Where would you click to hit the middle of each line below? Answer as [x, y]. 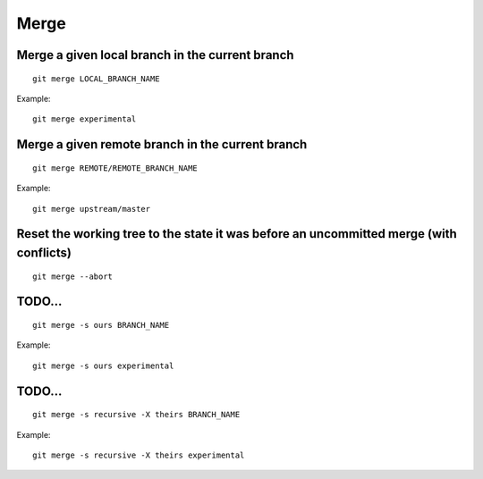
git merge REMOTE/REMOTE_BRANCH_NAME [115, 168]
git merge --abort [73, 276]
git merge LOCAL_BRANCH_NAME [96, 79]
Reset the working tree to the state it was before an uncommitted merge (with [237, 234]
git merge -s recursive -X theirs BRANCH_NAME [136, 415]
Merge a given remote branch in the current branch [162, 144]
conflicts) [44, 252]
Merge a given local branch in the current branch [155, 55]
